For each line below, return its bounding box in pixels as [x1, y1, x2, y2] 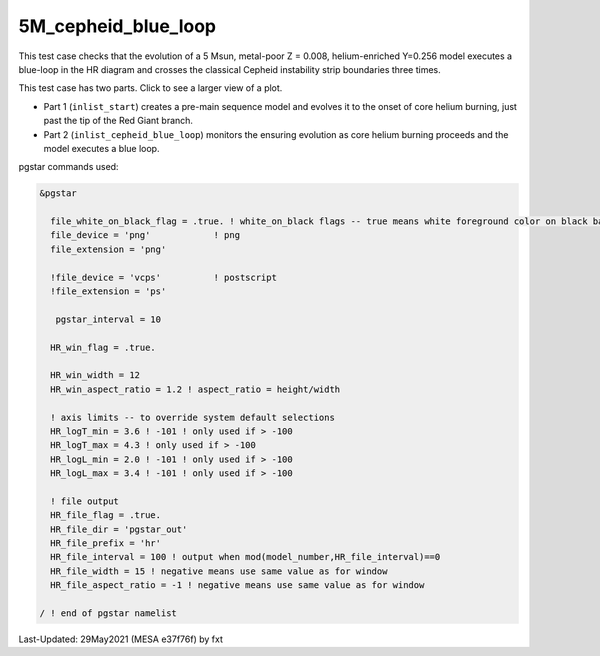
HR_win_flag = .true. [50, 341, 157, 353]
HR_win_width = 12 [50, 370, 140, 381]
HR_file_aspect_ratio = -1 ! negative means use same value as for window [50, 580, 425, 591]
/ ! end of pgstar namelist [39, 607, 177, 619]
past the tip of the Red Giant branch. [43, 115, 194, 127]
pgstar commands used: [18, 161, 119, 173]
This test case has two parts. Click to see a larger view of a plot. [18, 82, 283, 94]
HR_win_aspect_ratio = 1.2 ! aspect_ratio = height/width [50, 383, 341, 395]
